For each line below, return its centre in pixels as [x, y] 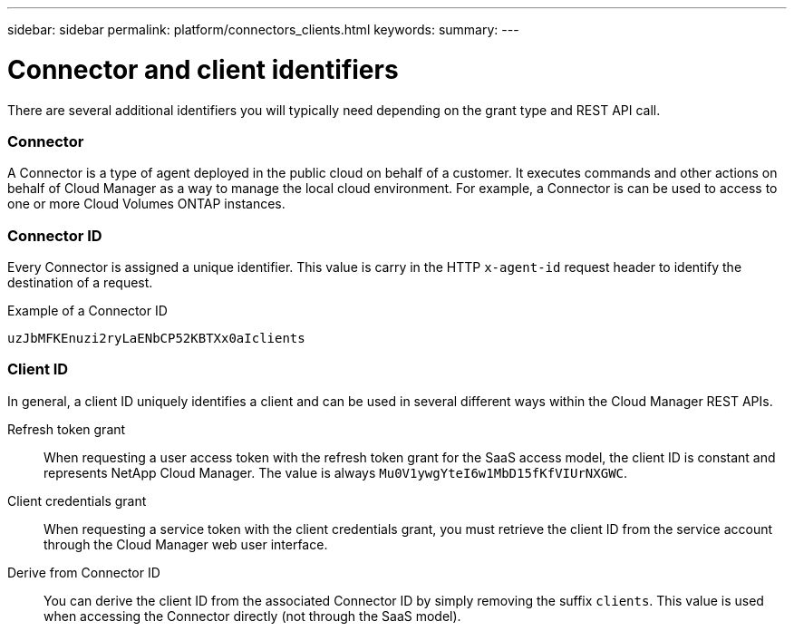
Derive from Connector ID [84, 572]
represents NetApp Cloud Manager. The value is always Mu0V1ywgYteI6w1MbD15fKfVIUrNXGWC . [336, 472]
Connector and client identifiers [203, 69]
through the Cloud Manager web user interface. [186, 544]
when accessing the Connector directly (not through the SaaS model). [252, 616]
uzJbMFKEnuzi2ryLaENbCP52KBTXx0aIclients [156, 338]
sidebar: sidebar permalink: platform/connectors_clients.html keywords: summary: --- [263, 29]
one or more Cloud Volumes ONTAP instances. [146, 204]
